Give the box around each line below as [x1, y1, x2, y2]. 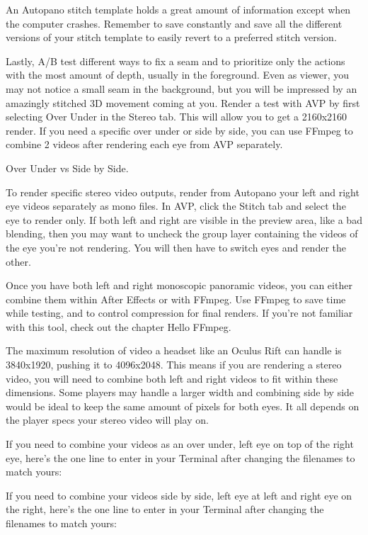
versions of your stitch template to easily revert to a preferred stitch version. [6, 30, 337, 45]
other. [6, 254, 31, 269]
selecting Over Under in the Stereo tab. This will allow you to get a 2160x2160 [6, 109, 347, 124]
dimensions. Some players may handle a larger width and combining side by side [6, 385, 355, 400]
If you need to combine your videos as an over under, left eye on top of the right [6, 437, 354, 451]
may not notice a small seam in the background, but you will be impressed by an [6, 81, 357, 96]
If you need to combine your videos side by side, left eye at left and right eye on [6, 488, 352, 502]
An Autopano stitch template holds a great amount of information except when [6, 2, 351, 16]
